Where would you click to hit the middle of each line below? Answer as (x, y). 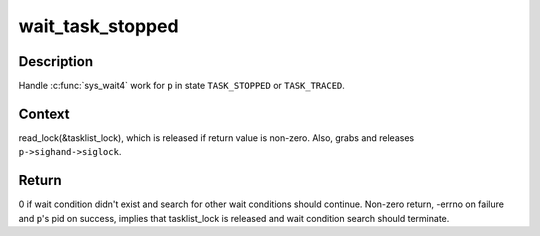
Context (44, 113)
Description (56, 61)
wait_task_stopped (98, 26)
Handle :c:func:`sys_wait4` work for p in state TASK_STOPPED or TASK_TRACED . (181, 86)
